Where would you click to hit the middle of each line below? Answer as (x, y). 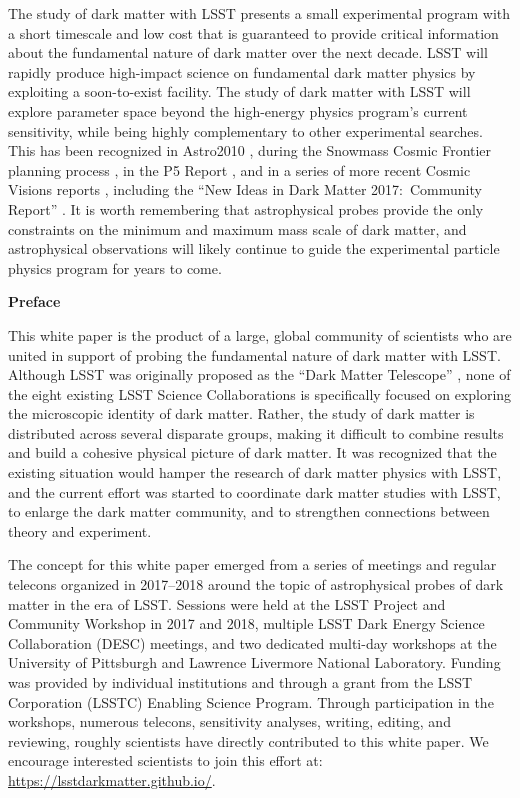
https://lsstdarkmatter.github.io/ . (112, 779)
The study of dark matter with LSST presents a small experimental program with (259, 13)
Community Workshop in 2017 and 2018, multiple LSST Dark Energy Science (246, 623)
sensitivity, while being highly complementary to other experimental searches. (245, 130)
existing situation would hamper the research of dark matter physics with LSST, (255, 472)
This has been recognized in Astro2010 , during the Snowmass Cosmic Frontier (250, 150)
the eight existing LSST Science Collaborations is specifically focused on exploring (260, 393)
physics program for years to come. (115, 267)
